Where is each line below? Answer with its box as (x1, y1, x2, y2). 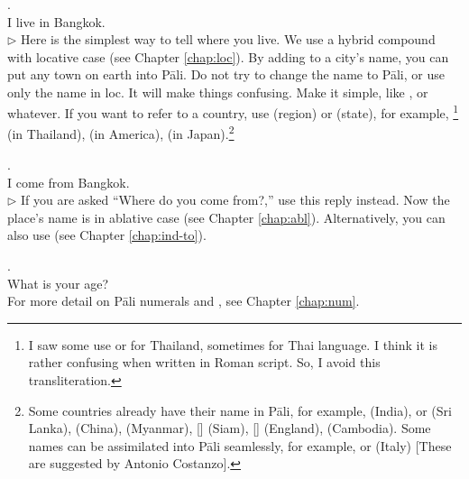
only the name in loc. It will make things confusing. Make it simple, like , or (7, 82, 428, 101)
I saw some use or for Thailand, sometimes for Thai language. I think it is (28, 335, 438, 354)
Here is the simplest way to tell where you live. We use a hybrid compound (21, 30, 436, 49)
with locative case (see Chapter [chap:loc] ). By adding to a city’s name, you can (7, 47, 449, 66)
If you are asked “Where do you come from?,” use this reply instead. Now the (21, 190, 450, 209)
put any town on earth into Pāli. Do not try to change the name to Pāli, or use (7, 65, 445, 84)
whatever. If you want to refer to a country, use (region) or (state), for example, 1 (7, 101, 459, 123)
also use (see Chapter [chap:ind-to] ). (7, 226, 207, 244)
